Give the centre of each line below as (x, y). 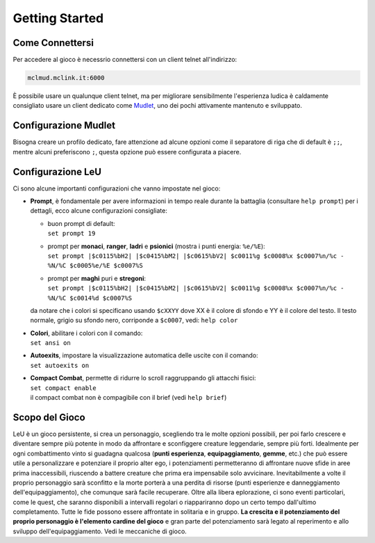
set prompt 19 (72, 234)
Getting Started (58, 18)
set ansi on (50, 343)
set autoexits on (60, 365)
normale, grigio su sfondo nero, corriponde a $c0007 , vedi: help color (134, 321)
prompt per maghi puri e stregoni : (97, 278)
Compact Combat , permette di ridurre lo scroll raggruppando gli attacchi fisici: (143, 378)
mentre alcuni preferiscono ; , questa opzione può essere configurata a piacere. (127, 152)
